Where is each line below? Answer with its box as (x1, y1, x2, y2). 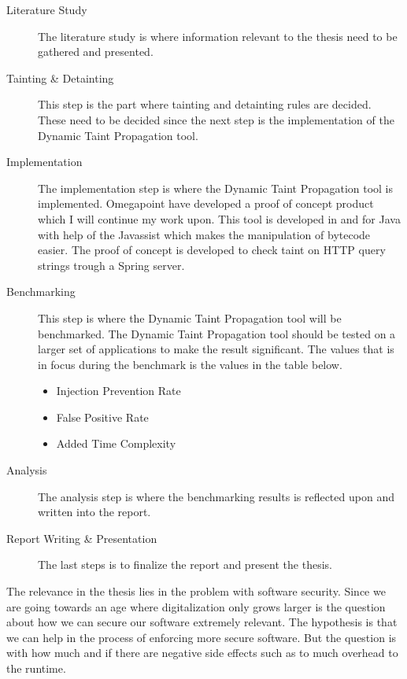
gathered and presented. (38, 43, 154, 60)
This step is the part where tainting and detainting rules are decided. (38, 96, 372, 113)
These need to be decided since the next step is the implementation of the (38, 111, 394, 127)
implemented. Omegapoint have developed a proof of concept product (38, 195, 374, 212)
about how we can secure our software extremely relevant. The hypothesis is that (6, 614, 398, 630)
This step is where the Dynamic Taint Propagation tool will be (38, 309, 342, 326)
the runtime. (6, 660, 66, 676)
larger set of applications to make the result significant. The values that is (38, 341, 394, 357)
